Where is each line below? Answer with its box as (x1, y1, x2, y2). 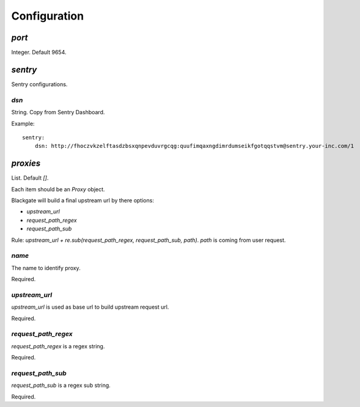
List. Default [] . (11, 174, 49, 182)
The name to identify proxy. (11, 264, 81, 271)
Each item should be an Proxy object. (11, 185, 105, 193)
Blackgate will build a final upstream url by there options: (11, 196, 154, 204)
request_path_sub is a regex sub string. (11, 382, 111, 389)
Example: (11, 120, 35, 127)
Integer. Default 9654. (11, 49, 67, 56)
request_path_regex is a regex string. (11, 342, 105, 350)
